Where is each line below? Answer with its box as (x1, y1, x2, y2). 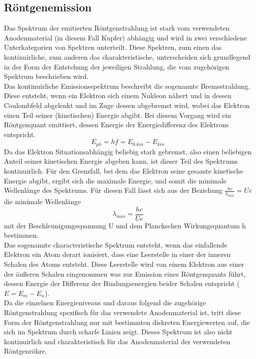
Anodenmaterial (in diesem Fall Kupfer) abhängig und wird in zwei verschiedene (4, 32, 247, 42)
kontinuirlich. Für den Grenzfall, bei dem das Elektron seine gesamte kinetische (4, 165, 243, 176)
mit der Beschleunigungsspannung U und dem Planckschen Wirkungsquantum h (4, 220, 246, 230)
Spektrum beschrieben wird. (4, 71, 89, 81)
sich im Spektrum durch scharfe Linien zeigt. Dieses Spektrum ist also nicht (4, 326, 233, 337)
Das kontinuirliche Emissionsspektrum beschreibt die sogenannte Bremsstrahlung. (4, 80, 251, 91)
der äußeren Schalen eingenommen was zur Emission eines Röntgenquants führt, (4, 268, 246, 279)
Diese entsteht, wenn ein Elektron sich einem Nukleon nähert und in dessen (4, 90, 232, 101)
